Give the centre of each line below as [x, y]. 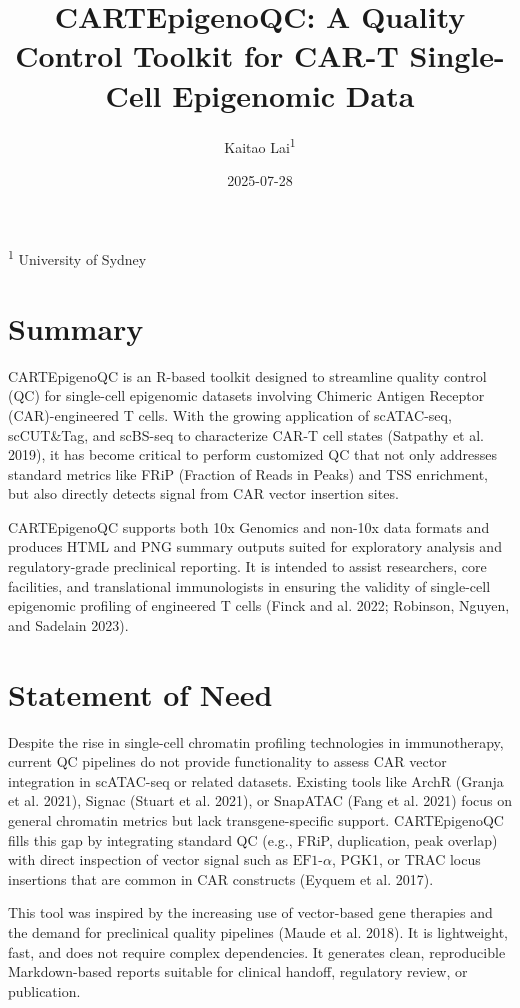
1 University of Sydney [77, 257]
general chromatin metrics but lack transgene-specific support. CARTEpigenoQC [256, 819]
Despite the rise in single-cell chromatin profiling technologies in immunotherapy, [256, 741]
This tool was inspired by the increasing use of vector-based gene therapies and [250, 912]
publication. [44, 990]
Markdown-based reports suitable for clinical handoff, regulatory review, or [238, 971]
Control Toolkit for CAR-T [207, 55]
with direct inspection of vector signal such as [148, 859]
